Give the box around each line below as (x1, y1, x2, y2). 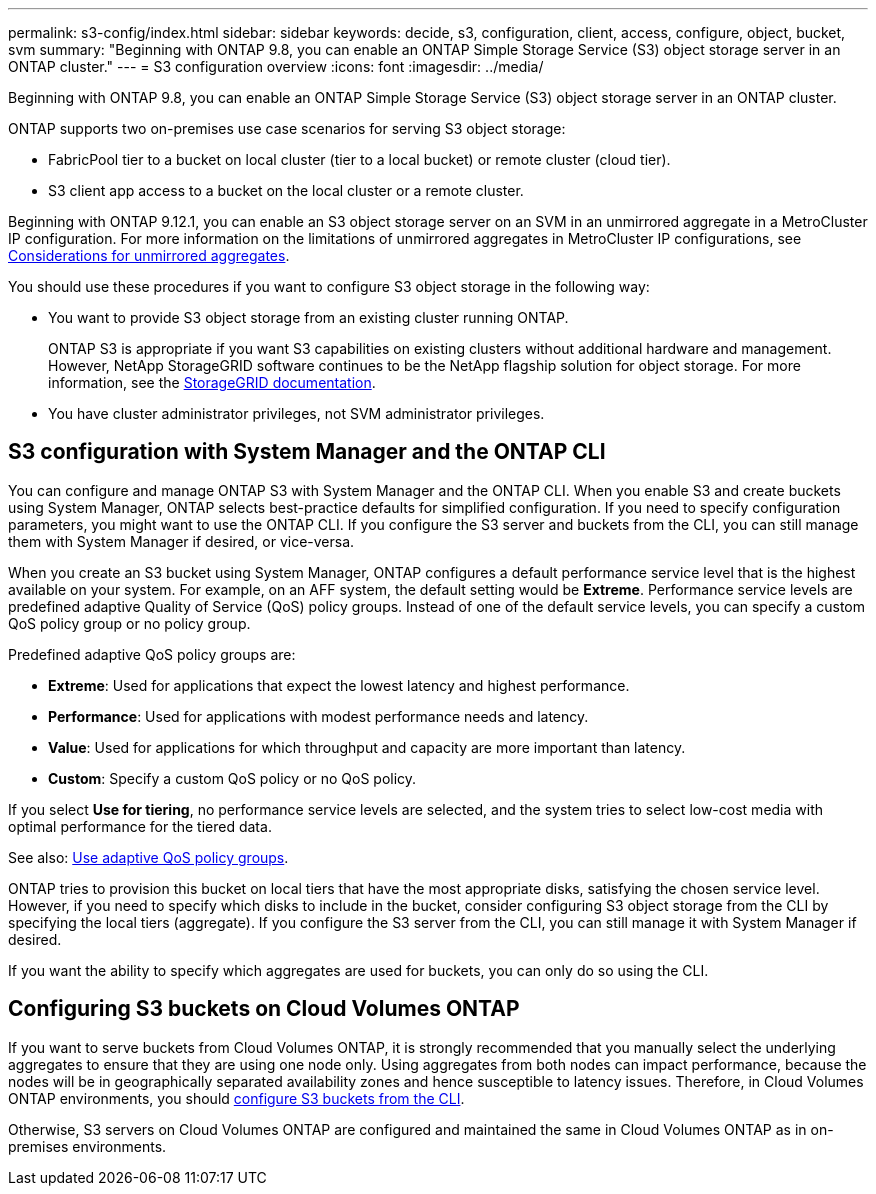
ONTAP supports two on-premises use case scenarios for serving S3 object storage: (8, 120, 566, 137)
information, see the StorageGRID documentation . (48, 374, 376, 391)
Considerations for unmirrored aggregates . (8, 247, 290, 264)
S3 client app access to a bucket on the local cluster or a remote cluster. (48, 182, 524, 199)
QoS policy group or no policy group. (8, 614, 251, 632)
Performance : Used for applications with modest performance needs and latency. (48, 707, 589, 725)
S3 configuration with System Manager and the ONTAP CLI (8, 439, 606, 465)
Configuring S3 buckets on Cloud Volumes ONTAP (8, 996, 520, 1022)
